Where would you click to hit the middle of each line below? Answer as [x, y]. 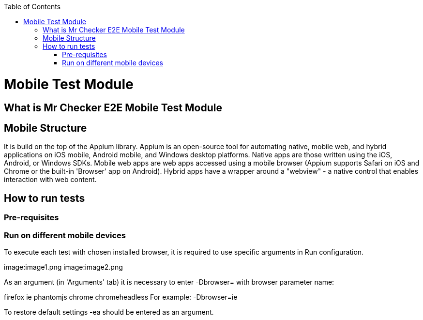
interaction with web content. [50, 180]
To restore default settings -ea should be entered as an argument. [109, 312]
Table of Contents [32, 7]
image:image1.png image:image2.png [63, 267]
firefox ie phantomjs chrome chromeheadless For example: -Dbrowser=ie [121, 297]
